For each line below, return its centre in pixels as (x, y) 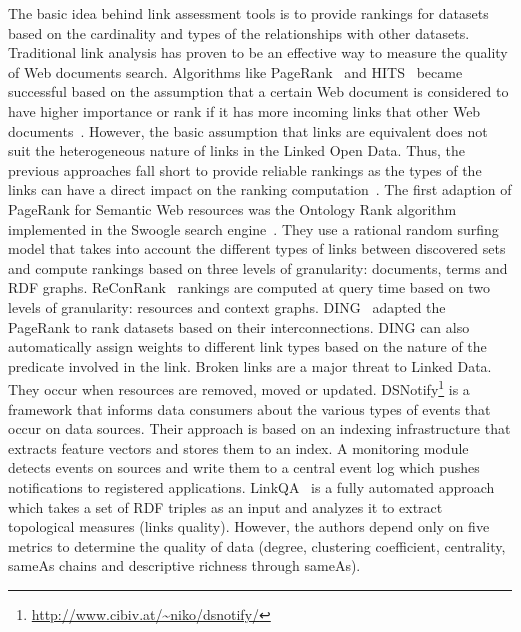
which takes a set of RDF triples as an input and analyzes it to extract (225, 506)
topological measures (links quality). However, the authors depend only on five (249, 526)
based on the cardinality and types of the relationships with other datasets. (239, 32)
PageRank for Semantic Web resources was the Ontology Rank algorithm (232, 208)
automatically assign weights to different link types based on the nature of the (247, 346)
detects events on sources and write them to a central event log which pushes (244, 467)
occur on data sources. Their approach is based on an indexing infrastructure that (259, 428)
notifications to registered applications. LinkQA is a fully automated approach (251, 486)
